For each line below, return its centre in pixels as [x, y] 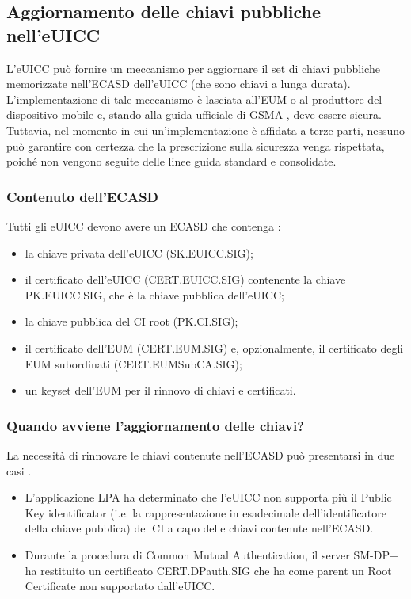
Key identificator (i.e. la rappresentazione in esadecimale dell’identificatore [205, 512]
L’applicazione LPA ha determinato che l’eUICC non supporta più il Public [208, 497]
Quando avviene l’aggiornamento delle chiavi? [156, 425]
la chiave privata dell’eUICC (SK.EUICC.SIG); [139, 252]
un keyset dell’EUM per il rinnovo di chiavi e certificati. [160, 390]
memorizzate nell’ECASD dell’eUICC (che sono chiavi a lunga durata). [179, 84]
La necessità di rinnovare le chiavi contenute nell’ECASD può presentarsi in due [201, 454]
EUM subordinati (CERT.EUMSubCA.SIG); [133, 363]
